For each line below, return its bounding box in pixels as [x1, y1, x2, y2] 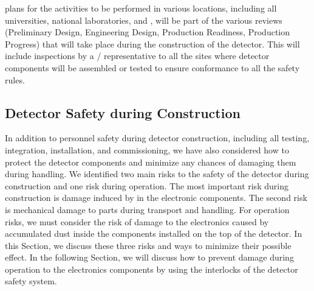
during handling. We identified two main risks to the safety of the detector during [5, 167, 309, 180]
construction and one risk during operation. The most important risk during [5, 179, 288, 192]
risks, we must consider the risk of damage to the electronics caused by [5, 215, 269, 228]
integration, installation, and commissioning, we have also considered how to [5, 143, 289, 156]
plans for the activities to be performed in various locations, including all [5, 2, 277, 14]
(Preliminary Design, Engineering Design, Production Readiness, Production [5, 26, 290, 38]
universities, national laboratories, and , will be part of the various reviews [5, 13, 282, 26]
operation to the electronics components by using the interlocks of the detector [5, 262, 298, 275]
